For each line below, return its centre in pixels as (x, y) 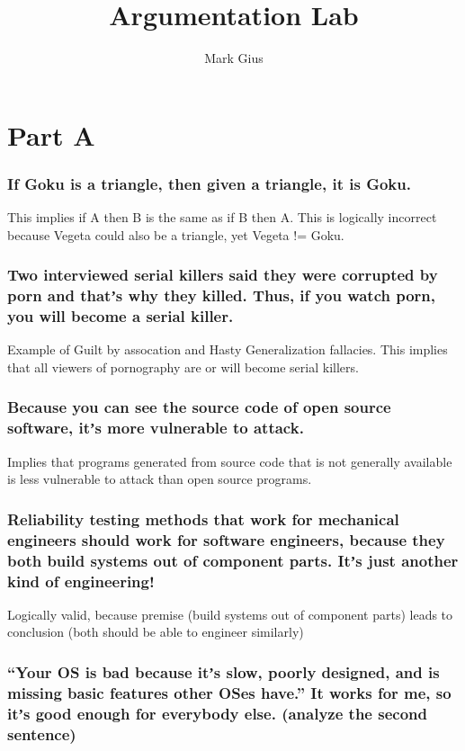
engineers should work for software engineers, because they (226, 539)
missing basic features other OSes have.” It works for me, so (229, 692)
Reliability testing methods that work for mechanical (203, 519)
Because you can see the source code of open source (199, 407)
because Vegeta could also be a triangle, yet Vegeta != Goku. (176, 234)
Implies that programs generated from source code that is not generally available (230, 461)
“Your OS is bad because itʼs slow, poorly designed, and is (224, 671)
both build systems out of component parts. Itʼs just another (233, 560)
